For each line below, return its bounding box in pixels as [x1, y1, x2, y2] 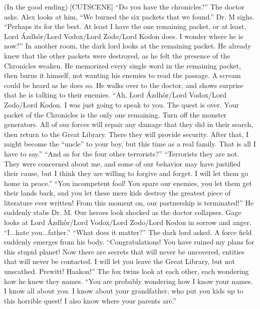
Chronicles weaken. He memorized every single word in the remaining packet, [4, 60, 241, 70]
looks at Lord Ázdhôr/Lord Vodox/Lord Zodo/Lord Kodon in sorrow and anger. [4, 217, 251, 227]
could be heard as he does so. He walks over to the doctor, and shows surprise [4, 79, 243, 90]
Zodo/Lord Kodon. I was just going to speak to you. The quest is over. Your [4, 99, 239, 109]
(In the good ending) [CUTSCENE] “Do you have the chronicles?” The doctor [4, 1, 244, 11]
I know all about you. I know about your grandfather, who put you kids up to [4, 285, 243, 296]
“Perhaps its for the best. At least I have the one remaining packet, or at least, [4, 21, 246, 31]
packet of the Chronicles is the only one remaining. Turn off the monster [4, 109, 227, 119]
